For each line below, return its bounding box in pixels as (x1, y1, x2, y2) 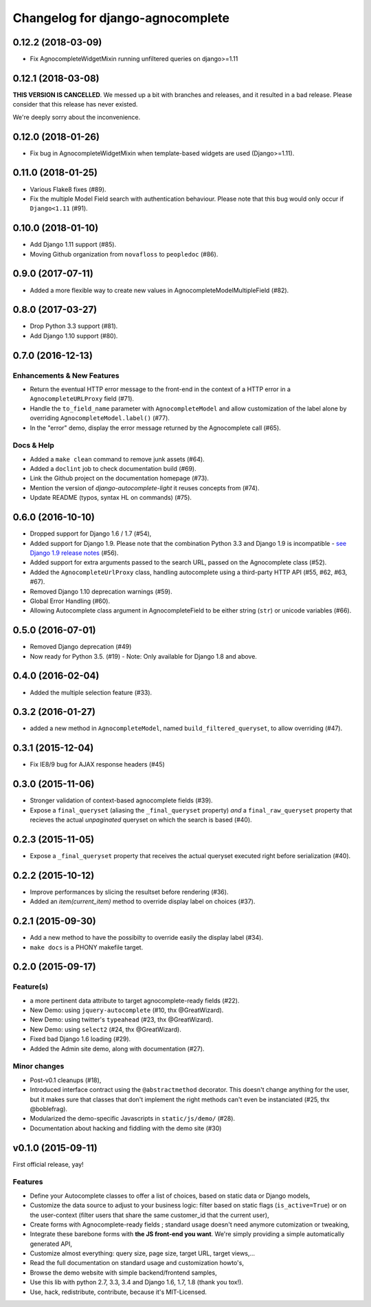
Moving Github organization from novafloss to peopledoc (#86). (30, 250, 218, 258)
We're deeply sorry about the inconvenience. (12, 113, 141, 121)
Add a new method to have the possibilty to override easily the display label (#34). (30, 934, 264, 942)
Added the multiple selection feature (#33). (30, 688, 153, 696)
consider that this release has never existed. (12, 100, 138, 109)
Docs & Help (12, 441, 55, 450)
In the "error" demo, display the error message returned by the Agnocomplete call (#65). (30, 424, 281, 432)
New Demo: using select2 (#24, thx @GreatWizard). (30, 1025, 181, 1033)
